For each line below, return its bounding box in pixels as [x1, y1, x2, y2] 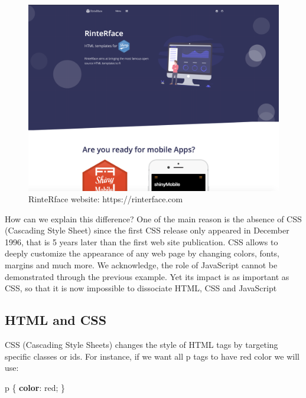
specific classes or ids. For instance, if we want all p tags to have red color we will [5, 350, 300, 362]
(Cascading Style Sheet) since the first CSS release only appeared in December [5, 224, 289, 236]
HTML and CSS [5, 311, 107, 329]
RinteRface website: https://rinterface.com [28, 193, 183, 205]
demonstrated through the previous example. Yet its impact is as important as [5, 270, 289, 282]
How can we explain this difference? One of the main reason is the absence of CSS [5, 212, 302, 225]
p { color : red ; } [5, 381, 66, 393]
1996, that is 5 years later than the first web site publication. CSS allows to [5, 235, 278, 248]
